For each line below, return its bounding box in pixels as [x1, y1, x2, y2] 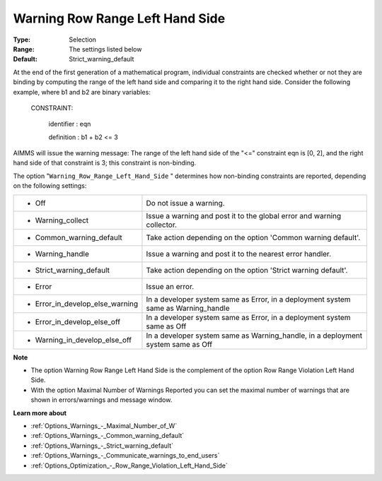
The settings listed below [69, 44, 142, 53]
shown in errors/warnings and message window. [30, 396, 173, 404]
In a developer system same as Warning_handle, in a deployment [146, 331, 363, 340]
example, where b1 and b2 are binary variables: [13, 88, 151, 96]
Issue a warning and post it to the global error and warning [146, 210, 342, 220]
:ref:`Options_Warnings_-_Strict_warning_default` [30, 441, 173, 450]
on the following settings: [13, 182, 87, 190]
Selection [69, 35, 97, 44]
